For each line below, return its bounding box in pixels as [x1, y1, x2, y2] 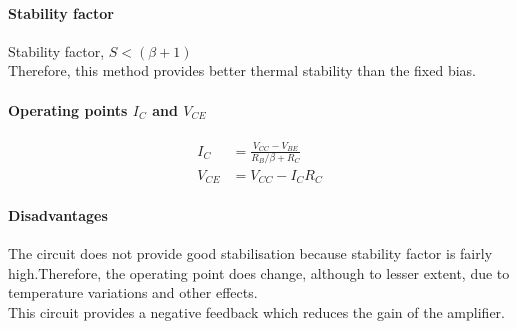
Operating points [8, 99, 128, 120]
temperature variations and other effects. [8, 282, 258, 303]
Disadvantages [8, 204, 108, 225]
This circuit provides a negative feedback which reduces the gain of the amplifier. [8, 301, 505, 322]
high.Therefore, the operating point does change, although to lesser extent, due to [8, 262, 510, 283]
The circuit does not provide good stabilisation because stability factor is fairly [8, 243, 493, 264]
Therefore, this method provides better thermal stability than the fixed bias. [8, 60, 476, 81]
